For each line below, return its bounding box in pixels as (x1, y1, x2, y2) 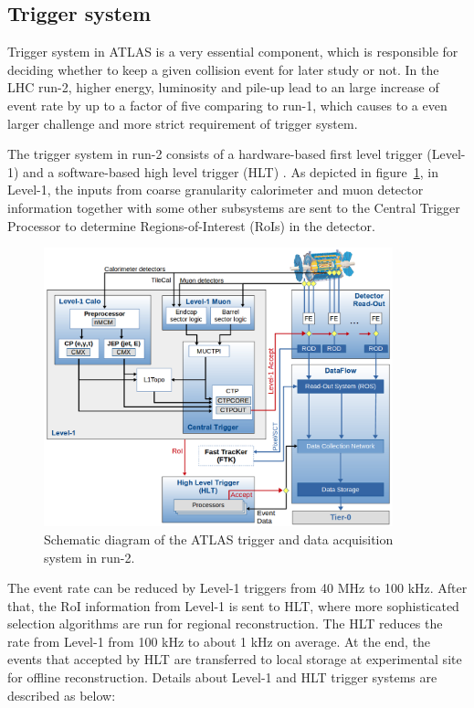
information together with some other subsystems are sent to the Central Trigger (7, 197, 460, 217)
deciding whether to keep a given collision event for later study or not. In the (7, 59, 439, 79)
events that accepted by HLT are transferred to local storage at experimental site (7, 650, 462, 669)
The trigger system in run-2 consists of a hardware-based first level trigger (7, 144, 423, 164)
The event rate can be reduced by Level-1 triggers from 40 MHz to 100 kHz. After (7, 578, 468, 597)
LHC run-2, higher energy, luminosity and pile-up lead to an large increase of (7, 78, 439, 97)
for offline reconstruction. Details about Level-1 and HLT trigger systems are (7, 668, 437, 687)
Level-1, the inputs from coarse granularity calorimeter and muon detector (7, 180, 424, 199)
